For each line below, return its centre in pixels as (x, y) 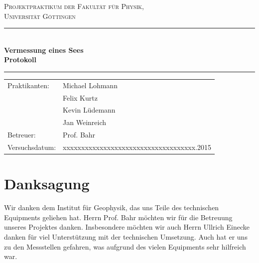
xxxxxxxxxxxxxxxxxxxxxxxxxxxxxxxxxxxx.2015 (137, 147)
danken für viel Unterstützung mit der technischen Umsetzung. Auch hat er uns (126, 236)
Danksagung (47, 184)
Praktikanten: (28, 85)
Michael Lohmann (90, 85)
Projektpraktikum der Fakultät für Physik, (74, 6)
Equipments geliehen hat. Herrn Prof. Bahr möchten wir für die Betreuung (118, 217)
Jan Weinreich (85, 122)
